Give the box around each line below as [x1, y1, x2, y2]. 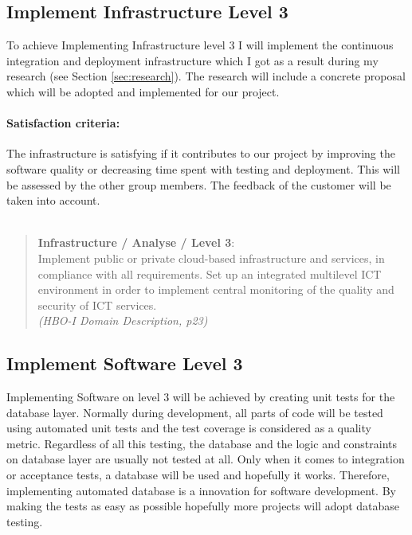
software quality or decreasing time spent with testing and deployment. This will [6, 160, 400, 177]
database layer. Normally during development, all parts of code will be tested [6, 404, 383, 420]
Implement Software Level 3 [6, 351, 243, 376]
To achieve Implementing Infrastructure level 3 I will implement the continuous [6, 37, 394, 53]
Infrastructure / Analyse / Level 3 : [37, 234, 235, 251]
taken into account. [6, 192, 100, 209]
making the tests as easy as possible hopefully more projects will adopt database [6, 498, 400, 514]
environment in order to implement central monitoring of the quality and [37, 281, 394, 298]
